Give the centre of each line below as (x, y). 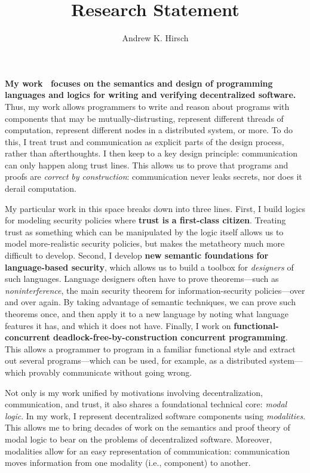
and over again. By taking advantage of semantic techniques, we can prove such (150, 302)
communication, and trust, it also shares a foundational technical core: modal (146, 404)
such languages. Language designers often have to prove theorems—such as (142, 279)
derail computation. (41, 188)
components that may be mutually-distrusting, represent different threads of (144, 118)
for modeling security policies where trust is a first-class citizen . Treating (145, 220)
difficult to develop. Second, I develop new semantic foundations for (137, 255)
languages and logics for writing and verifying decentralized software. (151, 95)
